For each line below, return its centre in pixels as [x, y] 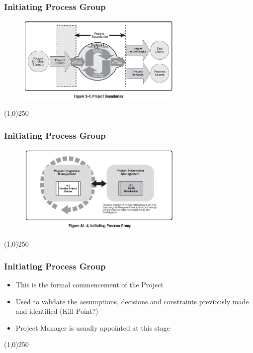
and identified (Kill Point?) [57, 311]
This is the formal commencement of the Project [89, 284]
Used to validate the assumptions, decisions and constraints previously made [132, 301]
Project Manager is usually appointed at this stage [93, 327]
